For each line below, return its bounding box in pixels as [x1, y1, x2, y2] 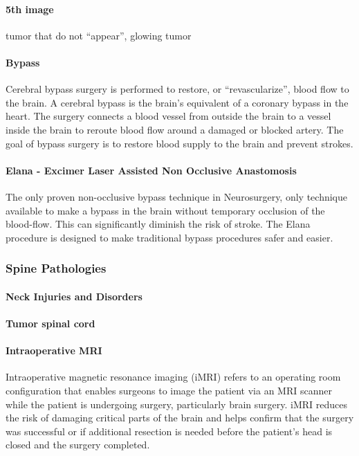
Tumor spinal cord [6, 316, 95, 330]
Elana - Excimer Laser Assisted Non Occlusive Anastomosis [6, 163, 297, 177]
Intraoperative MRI [6, 343, 102, 358]
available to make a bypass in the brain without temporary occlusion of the [6, 203, 325, 217]
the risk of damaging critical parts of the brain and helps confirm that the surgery [6, 410, 354, 425]
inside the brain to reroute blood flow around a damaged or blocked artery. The [6, 122, 344, 136]
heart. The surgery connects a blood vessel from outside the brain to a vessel [6, 109, 331, 123]
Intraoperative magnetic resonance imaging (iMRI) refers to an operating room [6, 370, 341, 384]
